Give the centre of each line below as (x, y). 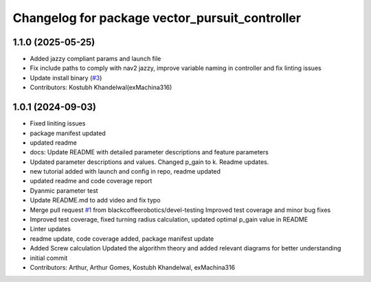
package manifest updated (68, 133)
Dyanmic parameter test (64, 190)
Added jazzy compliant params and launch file (95, 59)
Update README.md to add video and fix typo (95, 200)
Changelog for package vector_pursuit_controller (157, 18)
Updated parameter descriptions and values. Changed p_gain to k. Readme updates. (149, 162)
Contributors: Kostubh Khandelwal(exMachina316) (101, 87)
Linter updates (50, 229)
